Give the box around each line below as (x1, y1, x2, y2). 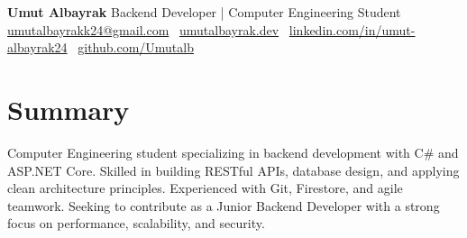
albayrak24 (7, 38, 68, 57)
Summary (7, 90, 130, 127)
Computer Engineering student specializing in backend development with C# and (7, 142, 459, 161)
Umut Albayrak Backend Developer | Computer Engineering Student (7, 3, 401, 21)
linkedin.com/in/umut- (288, 20, 416, 39)
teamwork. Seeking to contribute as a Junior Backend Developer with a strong (7, 196, 440, 215)
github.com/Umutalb (78, 38, 194, 57)
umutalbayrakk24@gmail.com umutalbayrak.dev (7, 20, 279, 39)
